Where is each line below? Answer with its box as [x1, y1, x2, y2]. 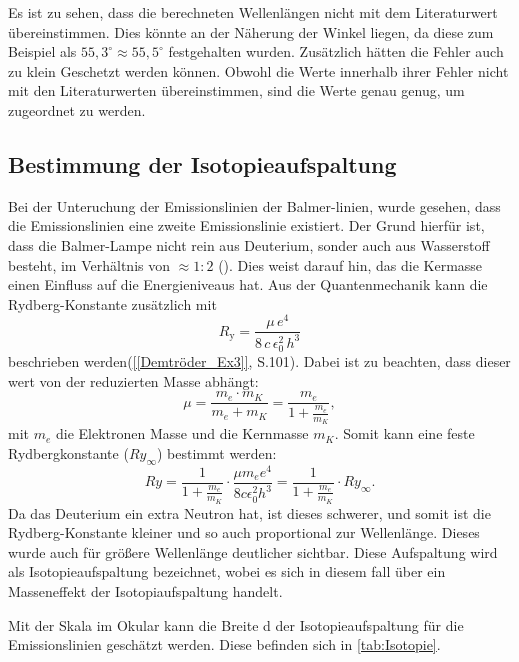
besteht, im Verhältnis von [8, 254, 170, 275]
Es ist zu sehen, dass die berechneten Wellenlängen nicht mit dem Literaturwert [8, 2, 498, 22]
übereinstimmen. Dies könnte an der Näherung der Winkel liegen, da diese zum [8, 21, 494, 42]
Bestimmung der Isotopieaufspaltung [8, 148, 397, 179]
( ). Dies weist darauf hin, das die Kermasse [218, 254, 483, 275]
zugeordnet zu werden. [8, 99, 146, 120]
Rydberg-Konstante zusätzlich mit [8, 293, 217, 314]
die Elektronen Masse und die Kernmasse [55, 423, 309, 444]
